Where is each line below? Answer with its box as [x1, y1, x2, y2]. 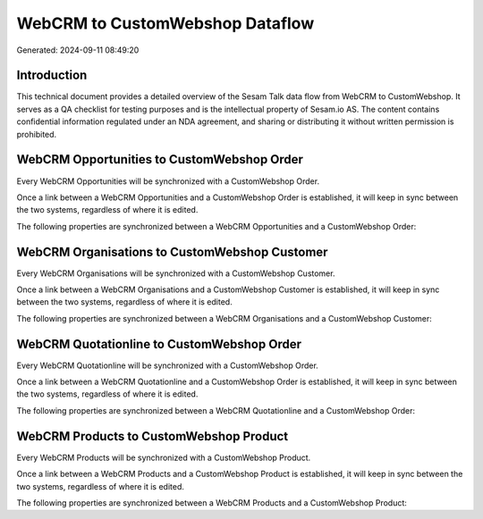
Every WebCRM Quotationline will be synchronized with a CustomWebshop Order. [16, 360, 319, 371]
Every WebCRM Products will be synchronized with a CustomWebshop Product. [16, 452, 311, 463]
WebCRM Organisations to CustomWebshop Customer [16, 244, 328, 259]
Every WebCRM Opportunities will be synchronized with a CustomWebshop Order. [16, 175, 320, 187]
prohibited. [16, 129, 57, 139]
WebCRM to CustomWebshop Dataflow [16, 13, 315, 33]
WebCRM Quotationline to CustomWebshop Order [16, 336, 301, 352]
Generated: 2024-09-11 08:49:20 [16, 45, 140, 55]
